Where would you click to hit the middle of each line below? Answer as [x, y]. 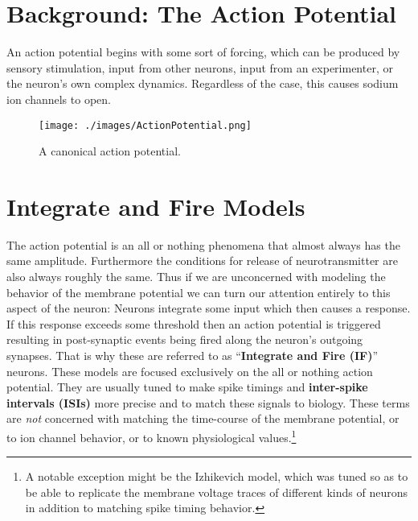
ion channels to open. [59, 99]
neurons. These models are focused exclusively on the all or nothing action [190, 371]
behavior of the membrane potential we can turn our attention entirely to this [199, 292]
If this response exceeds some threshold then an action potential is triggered [194, 323]
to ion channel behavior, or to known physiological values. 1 [152, 436]
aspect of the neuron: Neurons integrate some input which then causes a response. [209, 308]
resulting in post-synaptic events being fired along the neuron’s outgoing [185, 339]
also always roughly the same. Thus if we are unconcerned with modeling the [196, 277]
